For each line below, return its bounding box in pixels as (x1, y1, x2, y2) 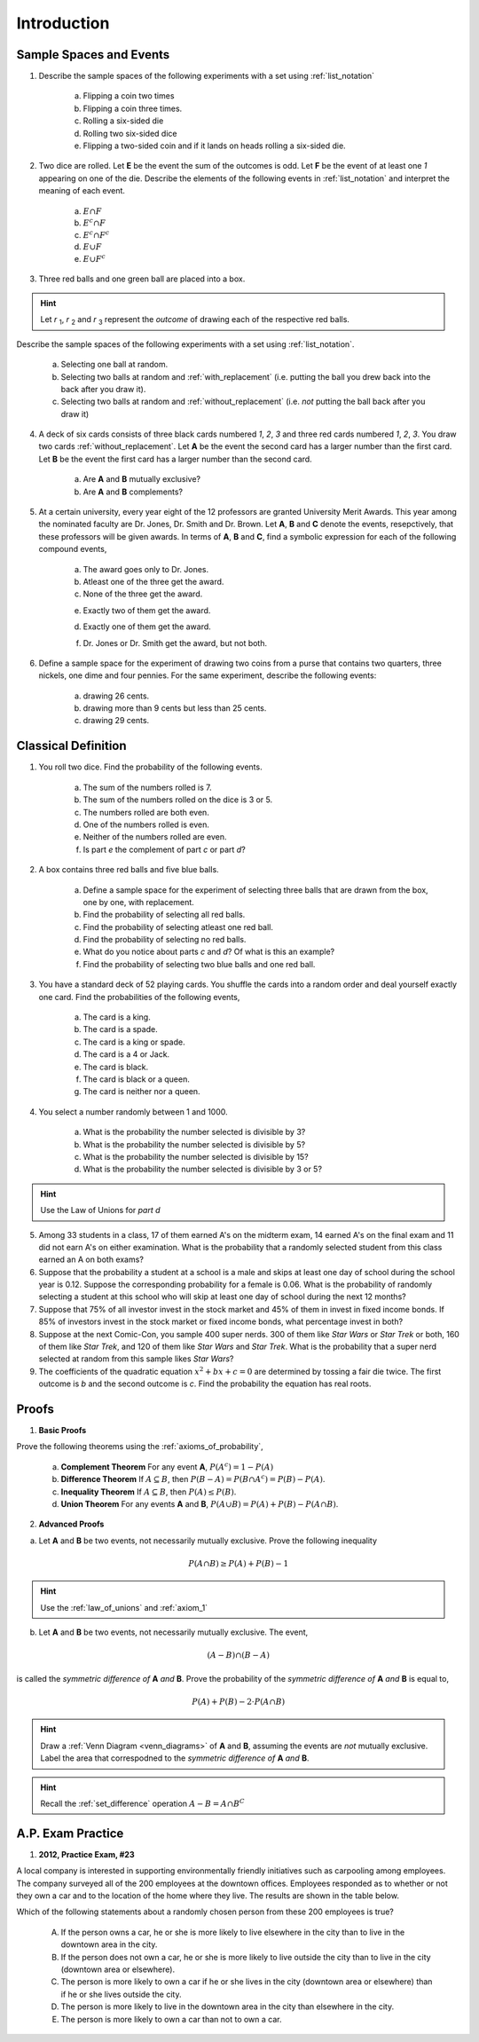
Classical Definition (16, 738, 128, 753)
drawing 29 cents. (82, 715, 150, 726)
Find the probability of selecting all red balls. (82, 910, 246, 920)
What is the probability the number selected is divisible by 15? (82, 1151, 310, 1162)
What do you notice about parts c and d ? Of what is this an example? (82, 946, 335, 958)
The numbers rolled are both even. (82, 807, 210, 817)
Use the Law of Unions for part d (40, 1205, 161, 1216)
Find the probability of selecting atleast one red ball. (82, 921, 274, 932)
